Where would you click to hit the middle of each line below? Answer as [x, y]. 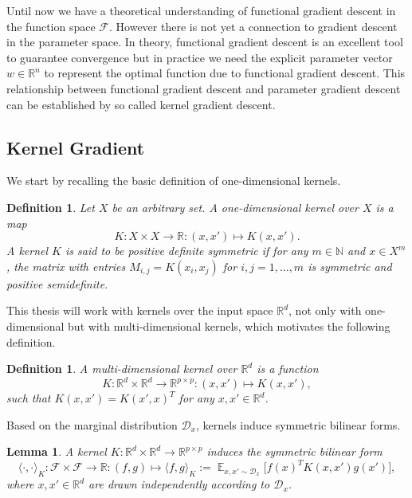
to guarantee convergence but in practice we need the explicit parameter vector [200, 57]
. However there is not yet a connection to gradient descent [253, 26]
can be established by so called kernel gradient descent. [141, 104]
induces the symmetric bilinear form [294, 451]
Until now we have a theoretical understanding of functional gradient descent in [201, 10]
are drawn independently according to [179, 484]
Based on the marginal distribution [92, 424]
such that [29, 398]
